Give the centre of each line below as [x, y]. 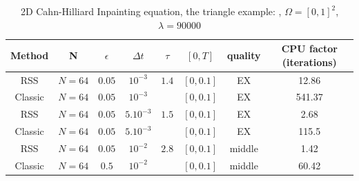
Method [30, 55]
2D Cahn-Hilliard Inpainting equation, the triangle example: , [151, 11]
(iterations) [309, 62]
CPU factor [309, 49]
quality [244, 55]
